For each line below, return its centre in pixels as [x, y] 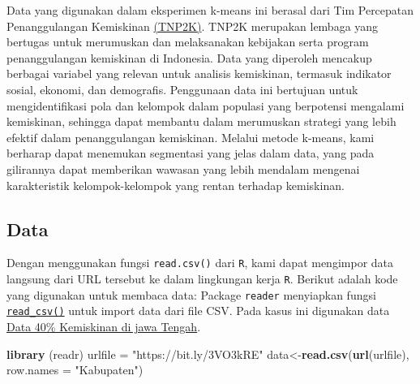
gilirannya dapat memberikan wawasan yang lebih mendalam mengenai [183, 168]
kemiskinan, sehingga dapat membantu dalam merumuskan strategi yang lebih [201, 121]
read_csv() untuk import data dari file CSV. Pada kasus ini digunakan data [198, 311]
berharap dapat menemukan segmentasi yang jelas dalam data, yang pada [191, 153]
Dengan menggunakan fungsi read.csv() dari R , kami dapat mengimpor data [200, 263]
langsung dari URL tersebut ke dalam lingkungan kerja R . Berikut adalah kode [202, 278]
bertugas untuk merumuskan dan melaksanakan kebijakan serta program [188, 42]
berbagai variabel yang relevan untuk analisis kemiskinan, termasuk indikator [199, 73]
